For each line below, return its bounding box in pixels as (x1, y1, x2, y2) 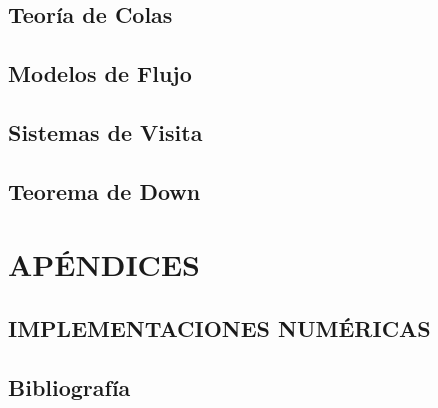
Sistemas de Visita (8, 116, 203, 147)
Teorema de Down (8, 175, 201, 206)
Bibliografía (8, 371, 131, 402)
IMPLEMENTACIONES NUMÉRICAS (8, 312, 431, 343)
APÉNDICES (8, 244, 200, 285)
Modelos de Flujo (8, 58, 192, 89)
